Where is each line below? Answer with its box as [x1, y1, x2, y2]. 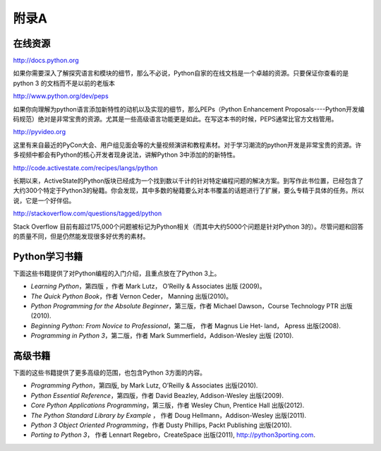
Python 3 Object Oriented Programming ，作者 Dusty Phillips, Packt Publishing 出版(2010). [30, 421, 292, 430]
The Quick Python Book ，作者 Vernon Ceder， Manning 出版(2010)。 [30, 291, 233, 300]
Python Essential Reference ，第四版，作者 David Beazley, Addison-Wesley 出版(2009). [30, 391, 284, 399]
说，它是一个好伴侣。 [13, 196, 75, 205]
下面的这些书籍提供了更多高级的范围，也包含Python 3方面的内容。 [13, 368, 207, 377]
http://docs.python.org [13, 56, 79, 65]
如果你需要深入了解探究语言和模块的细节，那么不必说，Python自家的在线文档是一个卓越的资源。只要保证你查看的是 [13, 69, 349, 78]
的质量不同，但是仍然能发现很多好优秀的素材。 [13, 231, 150, 240]
